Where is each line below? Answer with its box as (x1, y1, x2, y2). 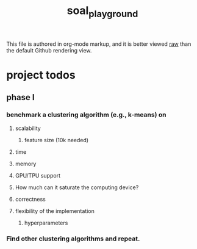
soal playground (66, 4, 138, 20)
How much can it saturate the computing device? (15, 184, 139, 191)
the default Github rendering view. (6, 46, 92, 54)
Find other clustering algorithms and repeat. (6, 234, 140, 243)
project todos (6, 68, 76, 82)
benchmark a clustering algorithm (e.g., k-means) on (6, 110, 167, 119)
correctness (15, 195, 46, 203)
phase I (6, 92, 35, 103)
